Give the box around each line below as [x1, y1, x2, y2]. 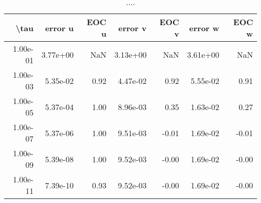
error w [189, 22, 219, 34]
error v [118, 22, 147, 34]
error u [45, 22, 74, 34]
